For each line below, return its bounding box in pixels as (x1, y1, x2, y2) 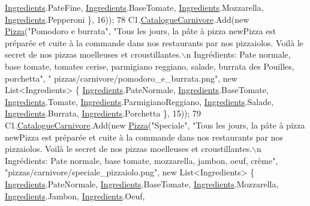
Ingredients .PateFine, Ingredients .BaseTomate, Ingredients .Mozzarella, (5, 1, 264, 13)
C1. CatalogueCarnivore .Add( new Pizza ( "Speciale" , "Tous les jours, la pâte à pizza (5, 118, 305, 131)
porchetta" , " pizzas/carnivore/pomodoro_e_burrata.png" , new (5, 71, 237, 84)
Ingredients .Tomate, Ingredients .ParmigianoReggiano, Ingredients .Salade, (5, 95, 274, 108)
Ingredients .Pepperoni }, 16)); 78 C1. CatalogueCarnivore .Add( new (5, 13, 249, 25)
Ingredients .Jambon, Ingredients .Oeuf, (5, 189, 145, 202)
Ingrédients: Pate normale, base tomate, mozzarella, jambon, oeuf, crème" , (5, 154, 278, 166)
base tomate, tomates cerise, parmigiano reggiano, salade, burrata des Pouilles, (5, 59, 294, 72)
